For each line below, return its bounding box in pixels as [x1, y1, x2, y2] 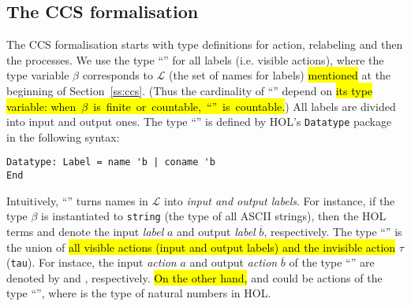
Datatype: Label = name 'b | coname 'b [6, 157, 215, 168]
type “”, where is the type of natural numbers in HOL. [6, 285, 271, 301]
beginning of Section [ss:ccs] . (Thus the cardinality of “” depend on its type [6, 82, 373, 98]
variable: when [6, 98, 77, 114]
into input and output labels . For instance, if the [163, 192, 395, 208]
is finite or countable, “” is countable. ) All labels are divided [93, 98, 396, 114]
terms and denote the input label [6, 223, 164, 239]
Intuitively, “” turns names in [6, 192, 148, 208]
